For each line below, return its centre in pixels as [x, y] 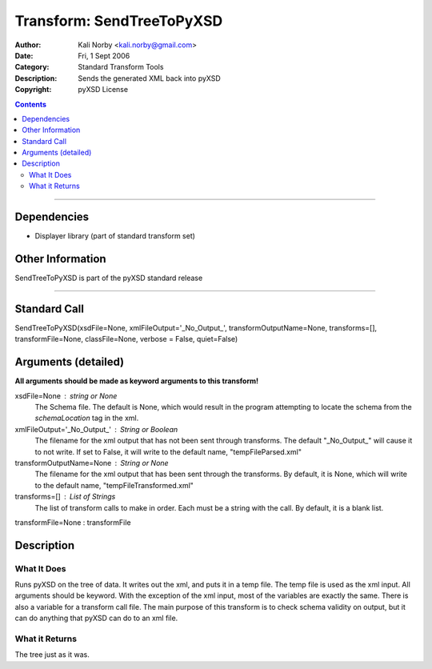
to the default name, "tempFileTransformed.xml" [114, 485]
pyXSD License [103, 90]
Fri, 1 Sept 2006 [104, 55]
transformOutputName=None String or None [92, 463]
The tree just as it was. [52, 655]
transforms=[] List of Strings [65, 497]
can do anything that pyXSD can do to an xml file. [96, 618]
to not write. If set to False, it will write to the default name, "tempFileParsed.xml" [168, 451]
